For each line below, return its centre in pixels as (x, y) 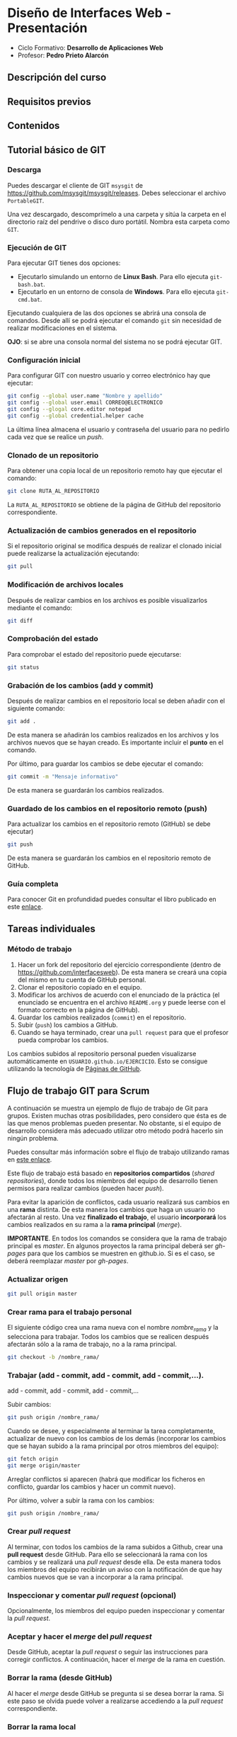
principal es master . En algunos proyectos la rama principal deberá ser (110, 1245)
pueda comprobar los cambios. (63, 1040)
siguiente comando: (36, 708)
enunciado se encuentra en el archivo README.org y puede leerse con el (122, 1002)
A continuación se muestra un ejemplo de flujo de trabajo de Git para (108, 1108)
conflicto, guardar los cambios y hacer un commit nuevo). (91, 1486)
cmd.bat (29, 300)
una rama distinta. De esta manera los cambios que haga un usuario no (111, 1209)
